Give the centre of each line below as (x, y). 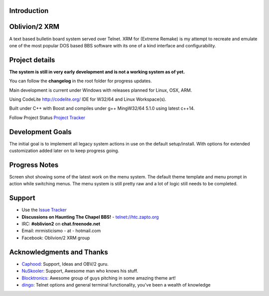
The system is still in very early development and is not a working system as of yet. (97, 72)
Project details (32, 60)
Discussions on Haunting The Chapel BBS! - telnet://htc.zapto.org (90, 217)
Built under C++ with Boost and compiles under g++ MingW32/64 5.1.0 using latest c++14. (102, 108)
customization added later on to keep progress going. (64, 151)
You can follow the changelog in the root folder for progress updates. (80, 81)
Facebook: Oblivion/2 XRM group (56, 238)
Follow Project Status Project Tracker (47, 118)
